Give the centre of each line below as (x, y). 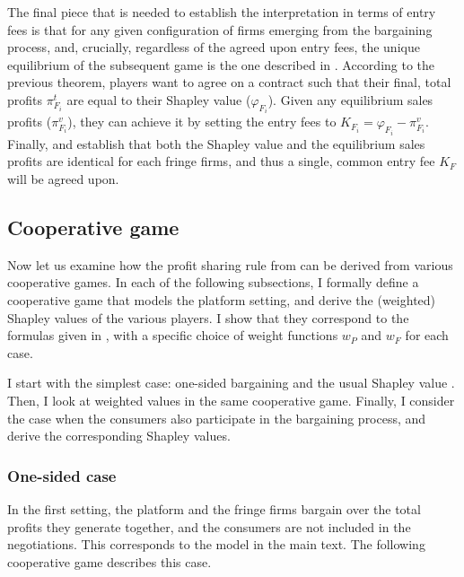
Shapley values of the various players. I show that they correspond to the (208, 317)
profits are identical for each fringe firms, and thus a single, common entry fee (221, 161)
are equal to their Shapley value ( (159, 99)
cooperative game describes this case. (109, 561)
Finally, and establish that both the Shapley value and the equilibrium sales (216, 143)
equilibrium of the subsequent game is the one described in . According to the (221, 64)
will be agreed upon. (63, 179)
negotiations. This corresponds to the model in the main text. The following (216, 544)
